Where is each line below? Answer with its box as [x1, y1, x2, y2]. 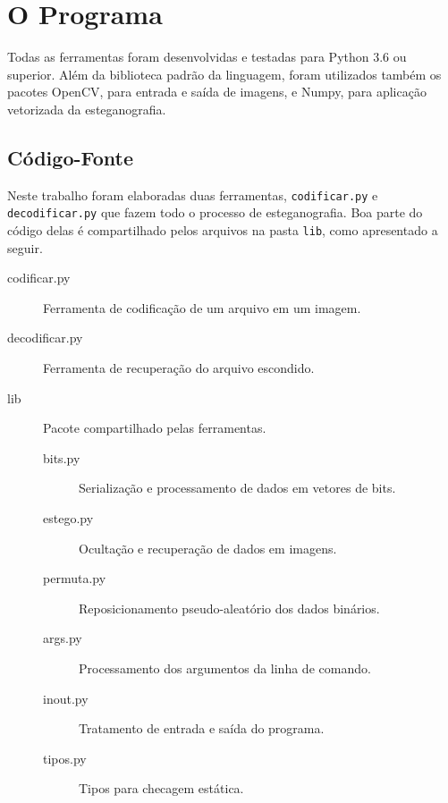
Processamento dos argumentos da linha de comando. [79, 658, 371, 677]
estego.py [43, 509, 94, 528]
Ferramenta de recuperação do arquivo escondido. [43, 359, 315, 377]
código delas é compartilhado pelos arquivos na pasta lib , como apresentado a [7, 221, 438, 240]
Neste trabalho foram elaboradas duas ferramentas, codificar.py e [7, 185, 378, 204]
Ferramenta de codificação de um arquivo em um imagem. [43, 298, 361, 317]
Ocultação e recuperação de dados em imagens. [79, 538, 337, 557]
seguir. [7, 238, 43, 257]
